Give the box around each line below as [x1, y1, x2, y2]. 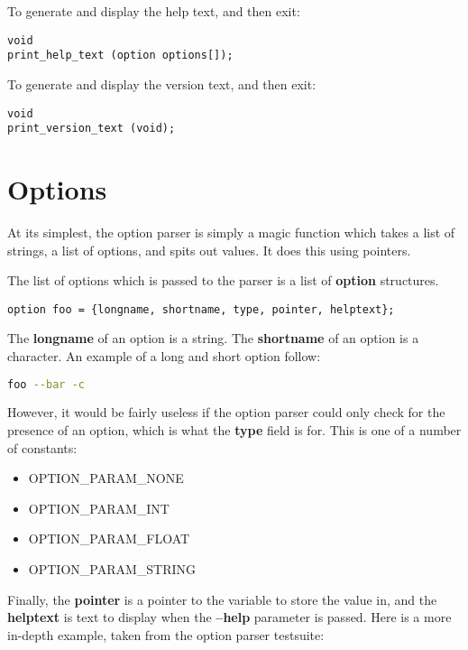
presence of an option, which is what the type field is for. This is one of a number [7, 421, 462, 440]
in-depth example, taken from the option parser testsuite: [7, 625, 325, 644]
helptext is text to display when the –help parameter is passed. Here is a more [7, 608, 452, 627]
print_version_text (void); [7, 122, 176, 135]
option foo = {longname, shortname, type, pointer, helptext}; [7, 302, 395, 316]
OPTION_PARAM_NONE [28, 469, 184, 487]
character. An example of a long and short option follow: [7, 346, 321, 365]
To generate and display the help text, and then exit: [7, 2, 300, 20]
